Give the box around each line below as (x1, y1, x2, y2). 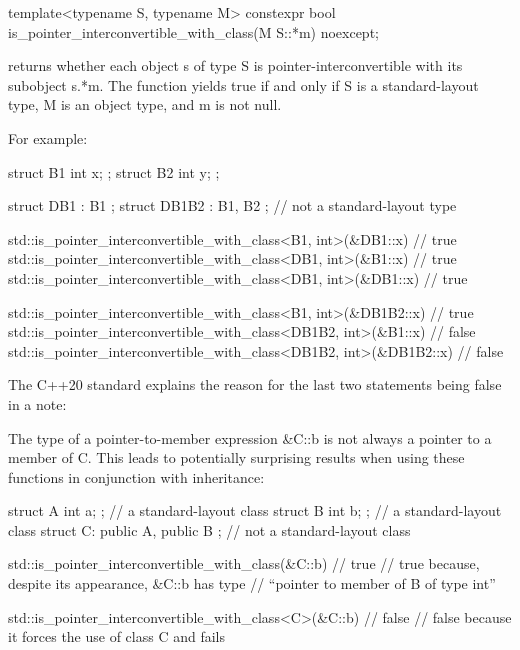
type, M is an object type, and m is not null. (8, 94, 282, 115)
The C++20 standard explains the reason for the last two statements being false (8, 374, 502, 395)
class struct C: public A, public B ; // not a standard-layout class (8, 519, 411, 540)
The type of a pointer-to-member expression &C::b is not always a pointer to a (8, 427, 492, 448)
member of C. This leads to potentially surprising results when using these (8, 447, 465, 468)
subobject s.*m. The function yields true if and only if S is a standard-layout (8, 74, 479, 95)
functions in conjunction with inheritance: (8, 466, 265, 487)
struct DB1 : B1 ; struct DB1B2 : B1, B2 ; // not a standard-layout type (8, 195, 457, 216)
